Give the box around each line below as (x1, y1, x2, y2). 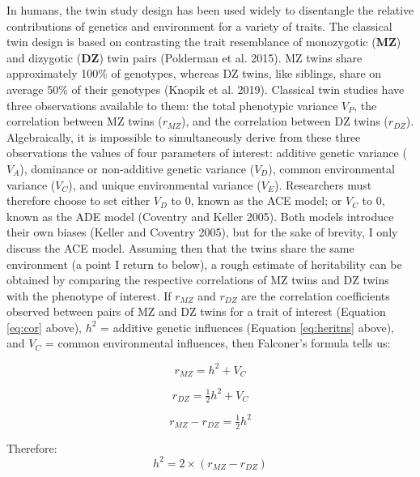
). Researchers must (274, 176, 372, 193)
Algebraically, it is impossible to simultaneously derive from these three (6, 128, 361, 145)
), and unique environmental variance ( (68, 176, 261, 193)
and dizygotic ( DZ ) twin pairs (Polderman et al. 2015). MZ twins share (6, 49, 363, 66)
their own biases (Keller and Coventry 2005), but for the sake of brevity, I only (6, 224, 398, 241)
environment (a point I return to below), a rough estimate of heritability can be (6, 255, 402, 272)
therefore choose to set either (6, 192, 151, 209)
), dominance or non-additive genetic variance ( (19, 160, 255, 177)
